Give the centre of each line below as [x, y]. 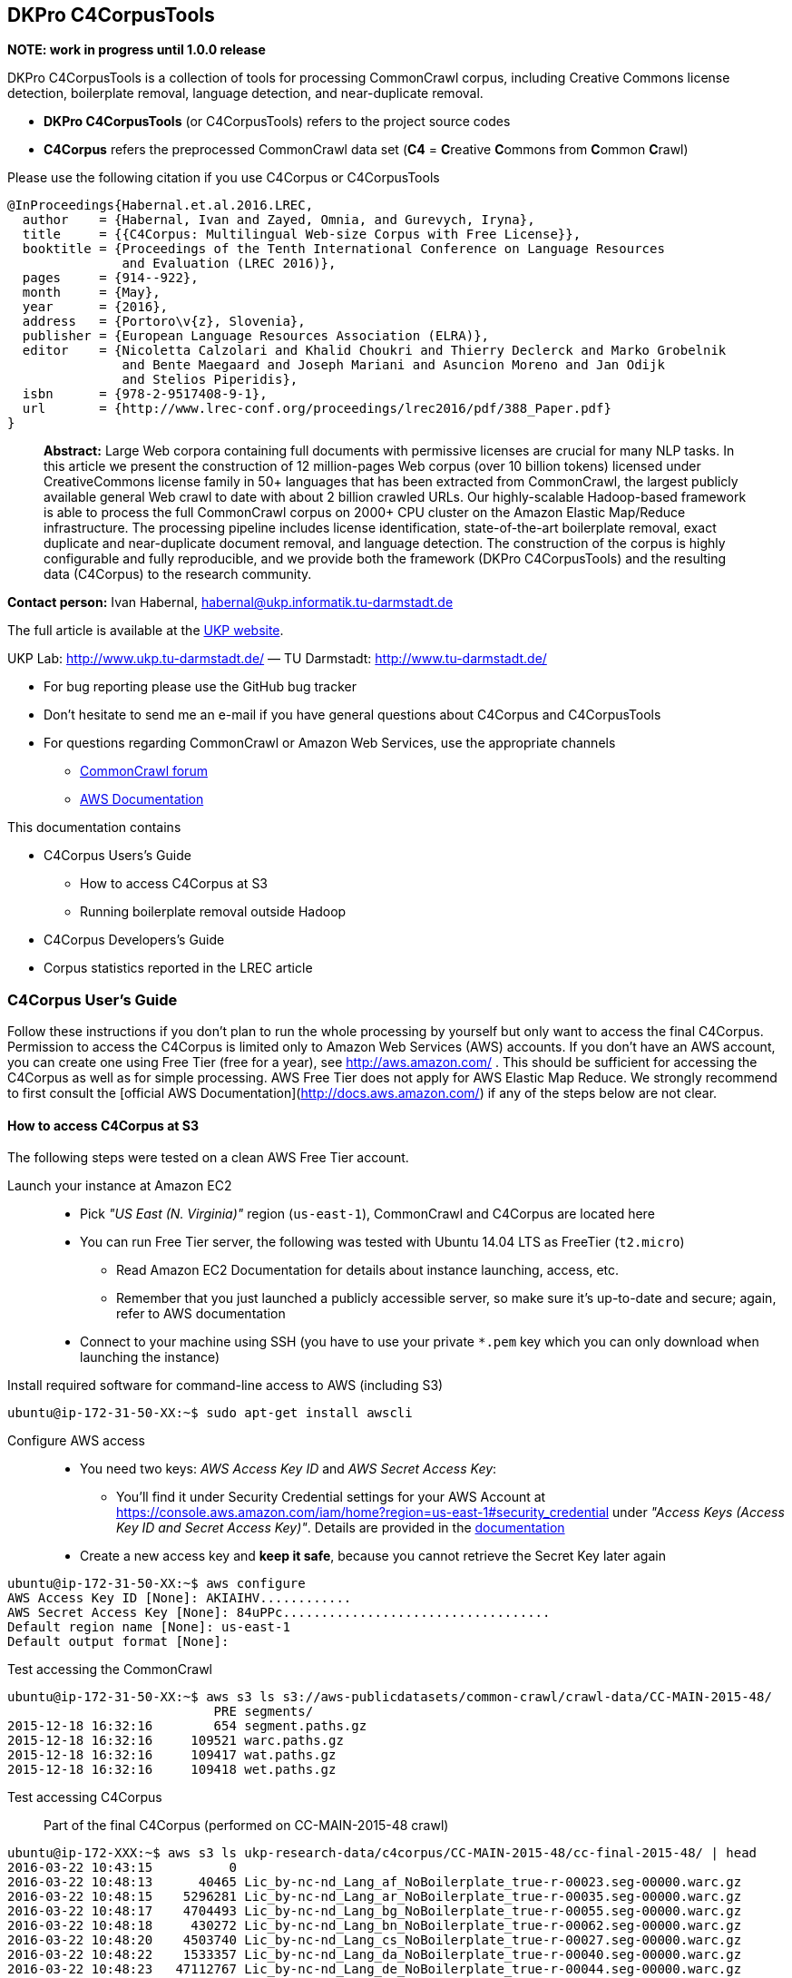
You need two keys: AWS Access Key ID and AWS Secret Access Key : [288, 1469]
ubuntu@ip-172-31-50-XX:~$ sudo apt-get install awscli [210, 1413]
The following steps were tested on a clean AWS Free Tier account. [208, 1158]
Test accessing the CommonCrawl [110, 1670]
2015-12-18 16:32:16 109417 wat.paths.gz [172, 1755]
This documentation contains [94, 827]
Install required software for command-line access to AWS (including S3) [225, 1386]
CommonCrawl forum [144, 771]
